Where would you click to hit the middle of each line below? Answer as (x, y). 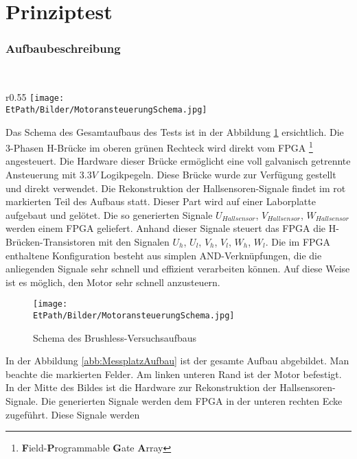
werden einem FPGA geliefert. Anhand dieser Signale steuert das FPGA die (166, 228)
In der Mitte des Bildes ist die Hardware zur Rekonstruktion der (141, 387)
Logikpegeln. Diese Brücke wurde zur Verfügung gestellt (218, 174)
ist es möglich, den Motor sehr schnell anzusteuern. (113, 282)
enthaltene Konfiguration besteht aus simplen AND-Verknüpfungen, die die (164, 255)
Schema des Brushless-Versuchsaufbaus (115, 337)
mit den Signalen (134, 241)
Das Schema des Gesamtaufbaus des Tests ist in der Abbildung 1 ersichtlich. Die (175, 131)
